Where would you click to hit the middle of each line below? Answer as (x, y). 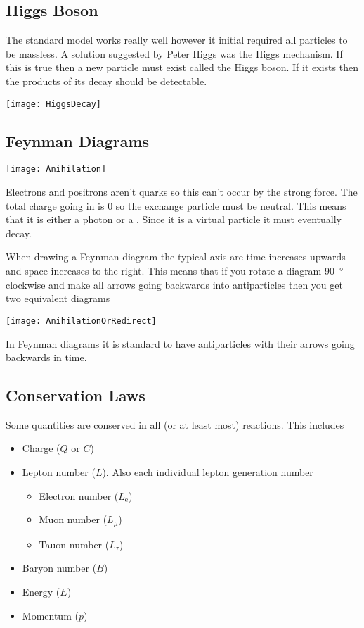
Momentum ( (50, 615)
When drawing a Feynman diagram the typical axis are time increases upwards (176, 257)
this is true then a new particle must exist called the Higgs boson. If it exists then (182, 67)
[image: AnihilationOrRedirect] (81, 321)
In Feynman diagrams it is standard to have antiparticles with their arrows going (180, 343)
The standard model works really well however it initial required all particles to (177, 40)
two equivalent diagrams (58, 298)
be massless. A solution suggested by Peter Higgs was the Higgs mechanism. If (174, 53)
